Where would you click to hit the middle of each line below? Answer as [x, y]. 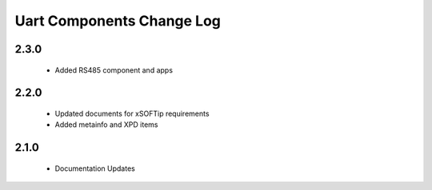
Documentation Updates [95, 168]
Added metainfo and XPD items [107, 125]
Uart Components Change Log [118, 21]
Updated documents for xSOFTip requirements [132, 113]
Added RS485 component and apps [114, 70]
